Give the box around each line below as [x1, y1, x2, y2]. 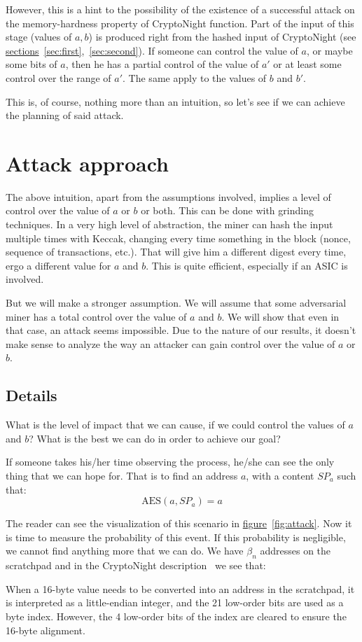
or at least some [273, 57, 342, 71]
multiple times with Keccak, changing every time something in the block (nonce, [6, 230, 351, 245]
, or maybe [306, 43, 353, 57]
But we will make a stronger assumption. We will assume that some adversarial [6, 295, 347, 310]
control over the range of [6, 70, 111, 85]
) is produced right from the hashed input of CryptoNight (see [88, 29, 356, 44]
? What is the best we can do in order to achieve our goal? [29, 431, 281, 445]
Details [6, 384, 57, 406]
